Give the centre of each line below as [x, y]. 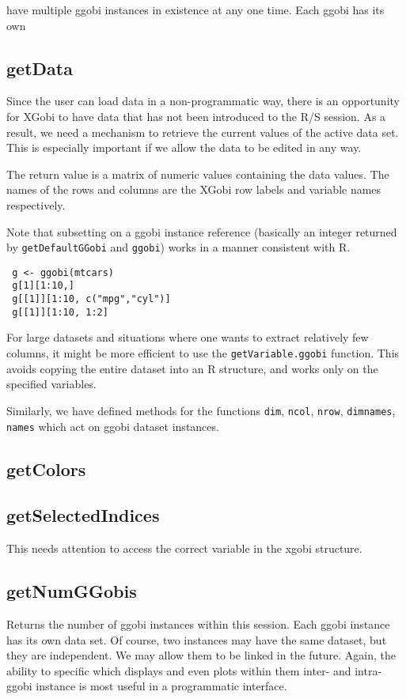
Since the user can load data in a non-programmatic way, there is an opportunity [203, 101]
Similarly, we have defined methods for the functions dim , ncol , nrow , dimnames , [201, 410]
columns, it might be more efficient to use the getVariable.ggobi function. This [203, 353]
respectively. [36, 204]
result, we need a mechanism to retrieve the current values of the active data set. [203, 132]
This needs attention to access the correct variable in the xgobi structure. [184, 548]
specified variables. [51, 384]
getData [40, 68]
